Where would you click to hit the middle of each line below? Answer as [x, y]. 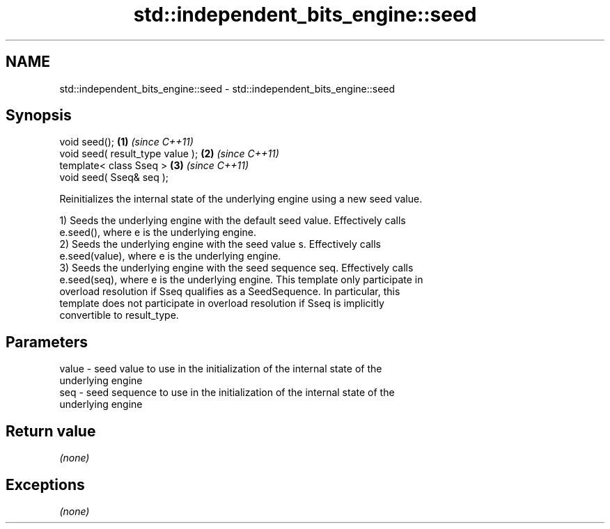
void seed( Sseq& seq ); [114, 177]
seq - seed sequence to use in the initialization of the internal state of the [227, 393]
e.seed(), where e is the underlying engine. [158, 232]
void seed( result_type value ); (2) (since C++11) [169, 154]
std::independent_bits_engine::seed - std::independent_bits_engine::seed [227, 88]
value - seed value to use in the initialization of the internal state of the [221, 369]
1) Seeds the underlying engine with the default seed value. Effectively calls [233, 221]
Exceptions [45, 484]
